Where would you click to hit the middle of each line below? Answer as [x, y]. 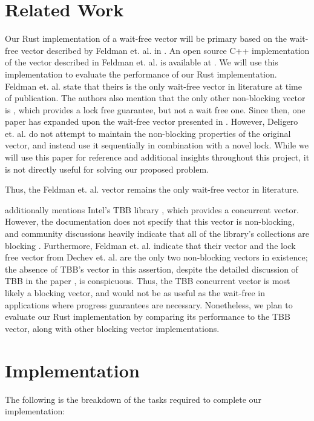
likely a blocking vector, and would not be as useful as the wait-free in [135, 293]
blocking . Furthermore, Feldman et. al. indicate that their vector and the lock [150, 245]
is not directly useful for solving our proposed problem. [107, 169]
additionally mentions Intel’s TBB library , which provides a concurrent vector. [152, 209]
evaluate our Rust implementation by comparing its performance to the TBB [148, 317]
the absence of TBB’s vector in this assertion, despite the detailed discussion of [152, 269]
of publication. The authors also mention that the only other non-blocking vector [155, 98]
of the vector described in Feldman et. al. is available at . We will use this [142, 62]
